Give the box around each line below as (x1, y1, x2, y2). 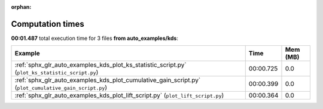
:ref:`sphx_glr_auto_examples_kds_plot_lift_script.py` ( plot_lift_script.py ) (14, 91, 224, 99)
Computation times (11, 18, 84, 29)
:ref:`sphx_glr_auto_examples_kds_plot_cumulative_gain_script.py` (14, 76, 201, 85)
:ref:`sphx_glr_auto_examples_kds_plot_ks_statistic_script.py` (14, 61, 187, 69)
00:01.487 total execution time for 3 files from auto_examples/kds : (11, 35, 179, 42)
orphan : (11, 4, 32, 10)
